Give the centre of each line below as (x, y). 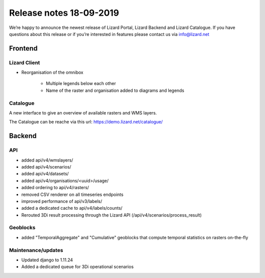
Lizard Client (25, 62)
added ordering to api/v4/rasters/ (55, 188)
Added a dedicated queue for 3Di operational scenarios (78, 267)
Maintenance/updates (36, 250)
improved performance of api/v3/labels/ (62, 201)
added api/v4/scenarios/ (46, 167)
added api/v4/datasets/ (45, 174)
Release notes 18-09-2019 (64, 13)
